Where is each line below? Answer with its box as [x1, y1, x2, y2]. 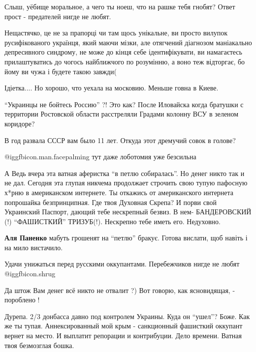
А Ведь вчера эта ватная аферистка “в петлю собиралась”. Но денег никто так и [4, 168, 245, 178]
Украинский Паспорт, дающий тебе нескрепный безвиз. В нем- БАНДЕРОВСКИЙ [4, 206, 252, 217]
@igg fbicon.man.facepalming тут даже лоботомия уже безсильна [4, 151, 196, 162]
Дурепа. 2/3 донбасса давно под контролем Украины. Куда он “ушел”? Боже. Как [4, 311, 250, 321]
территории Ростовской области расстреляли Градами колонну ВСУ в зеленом [4, 109, 239, 119]
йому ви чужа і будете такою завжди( [4, 66, 117, 76]
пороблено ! [4, 294, 40, 305]
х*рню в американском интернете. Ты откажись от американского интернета [4, 187, 234, 197]
